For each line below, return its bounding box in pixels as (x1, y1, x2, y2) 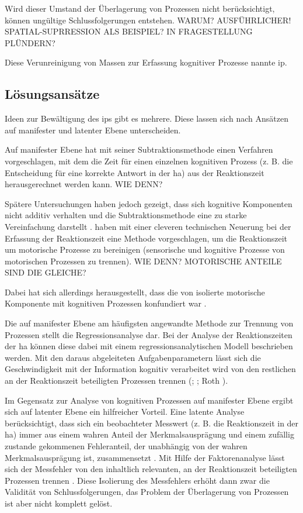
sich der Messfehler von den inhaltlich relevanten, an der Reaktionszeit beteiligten (5, 463, 297, 475)
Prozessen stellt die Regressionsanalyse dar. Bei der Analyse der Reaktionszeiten (5, 328, 292, 340)
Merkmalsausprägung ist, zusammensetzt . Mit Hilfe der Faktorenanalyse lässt (5, 451, 285, 463)
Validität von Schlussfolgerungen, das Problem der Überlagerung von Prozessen (5, 486, 289, 498)
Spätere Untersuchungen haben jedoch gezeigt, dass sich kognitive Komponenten (5, 197, 292, 209)
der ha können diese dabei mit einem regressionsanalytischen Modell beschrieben (5, 340, 293, 352)
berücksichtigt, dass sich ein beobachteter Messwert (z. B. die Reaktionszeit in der (5, 416, 299, 429)
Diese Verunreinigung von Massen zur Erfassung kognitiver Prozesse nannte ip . (5, 56, 287, 68)
